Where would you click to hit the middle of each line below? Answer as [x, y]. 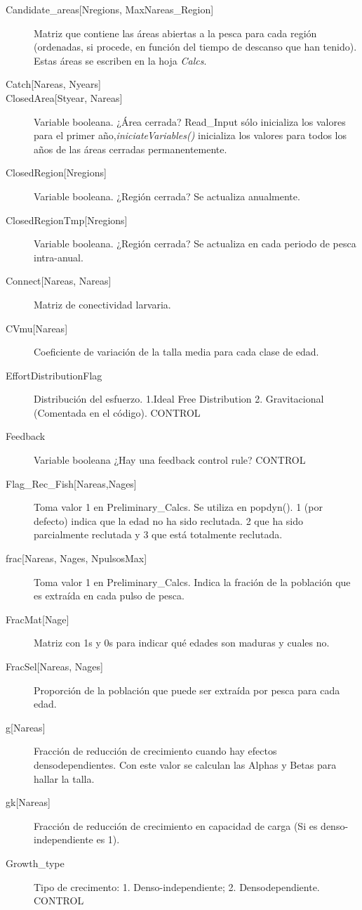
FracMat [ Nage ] [38, 619]
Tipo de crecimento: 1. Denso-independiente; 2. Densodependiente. [177, 886]
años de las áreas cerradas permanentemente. [130, 149]
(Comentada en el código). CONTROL [117, 412]
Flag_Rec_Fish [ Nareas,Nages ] [71, 483]
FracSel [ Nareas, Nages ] [54, 666]
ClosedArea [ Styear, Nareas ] [64, 97]
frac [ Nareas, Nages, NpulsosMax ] [76, 558]
